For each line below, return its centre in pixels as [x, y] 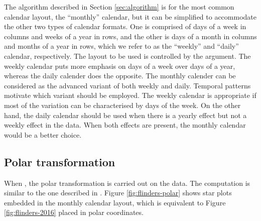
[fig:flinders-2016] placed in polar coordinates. [74, 212]
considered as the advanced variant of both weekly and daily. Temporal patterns [127, 85]
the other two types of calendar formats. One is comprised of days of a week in [125, 26]
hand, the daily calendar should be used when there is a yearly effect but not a [125, 115]
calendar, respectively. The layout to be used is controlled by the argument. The [127, 56]
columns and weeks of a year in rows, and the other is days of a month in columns [130, 36]
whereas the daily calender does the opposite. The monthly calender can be [120, 76]
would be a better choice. [43, 134]
